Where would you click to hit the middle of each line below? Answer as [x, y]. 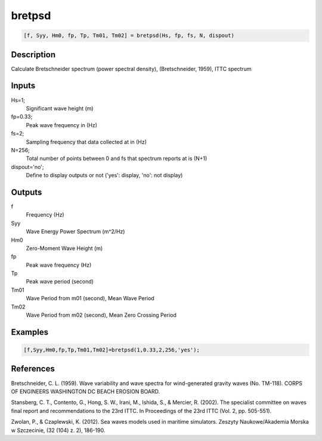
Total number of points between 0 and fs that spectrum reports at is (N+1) [117, 159]
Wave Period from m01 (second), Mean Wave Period [90, 298]
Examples [30, 332]
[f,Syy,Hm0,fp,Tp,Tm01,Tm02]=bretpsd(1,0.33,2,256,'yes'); [112, 350]
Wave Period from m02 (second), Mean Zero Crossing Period [101, 315]
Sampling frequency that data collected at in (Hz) [86, 142]
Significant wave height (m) [60, 108]
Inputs [23, 86]
